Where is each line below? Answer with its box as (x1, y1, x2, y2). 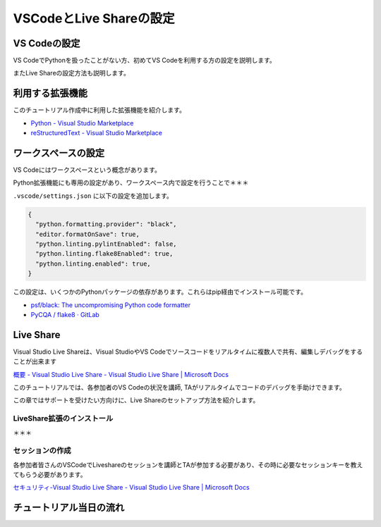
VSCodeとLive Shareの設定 (13, 11, 175, 26)
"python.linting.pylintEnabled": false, (35, 240, 177, 248)
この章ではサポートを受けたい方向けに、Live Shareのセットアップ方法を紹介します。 (13, 396, 260, 404)
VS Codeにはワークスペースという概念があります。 (13, 166, 162, 174)
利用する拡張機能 (13, 87, 87, 99)
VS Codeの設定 (13, 37, 80, 49)
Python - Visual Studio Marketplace (30, 118, 134, 127)
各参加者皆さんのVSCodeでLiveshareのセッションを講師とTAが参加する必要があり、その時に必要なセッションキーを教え (13, 460, 363, 469)
